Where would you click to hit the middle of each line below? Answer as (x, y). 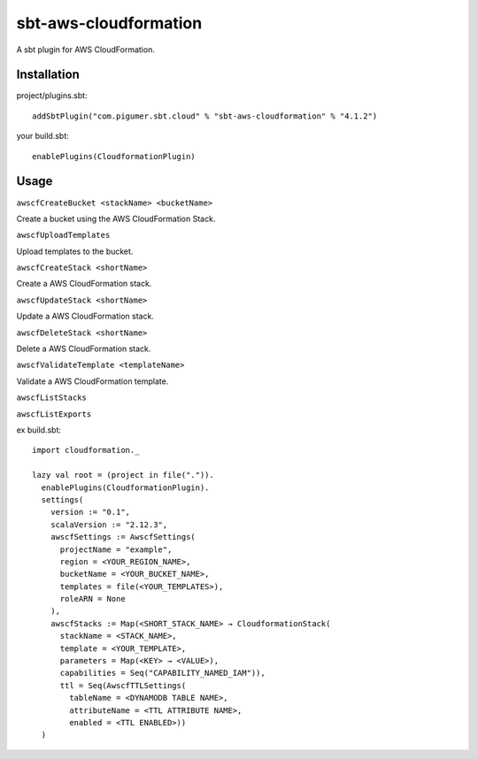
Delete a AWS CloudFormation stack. (84, 349)
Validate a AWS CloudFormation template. (93, 381)
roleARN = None (93, 599)
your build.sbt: (43, 136)
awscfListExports (54, 414)
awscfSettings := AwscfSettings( (123, 537)
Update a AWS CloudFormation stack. (85, 316)
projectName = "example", (116, 549)
